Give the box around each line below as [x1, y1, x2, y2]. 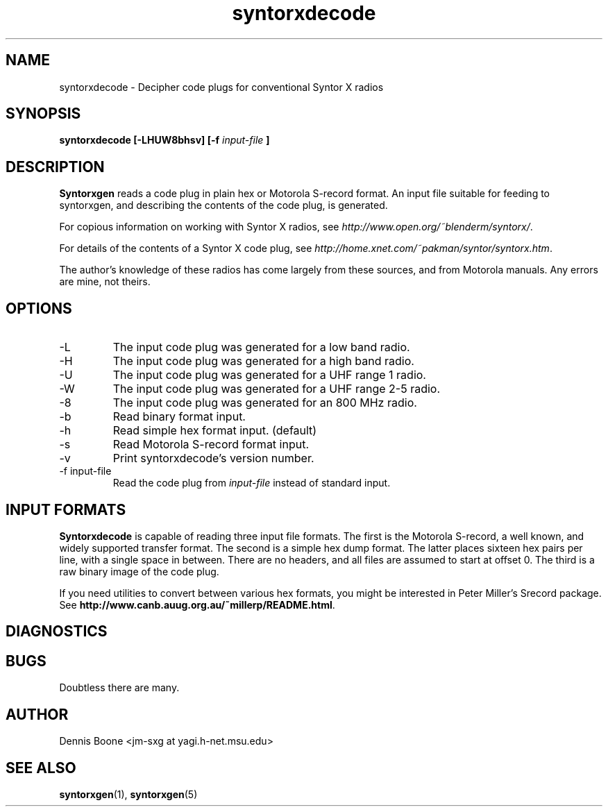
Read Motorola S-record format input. [112, 437, 310, 452]
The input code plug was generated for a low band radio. [112, 340, 410, 355]
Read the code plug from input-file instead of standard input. [112, 477, 391, 489]
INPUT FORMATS [6, 500, 126, 518]
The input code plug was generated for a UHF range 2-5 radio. [112, 382, 441, 396]
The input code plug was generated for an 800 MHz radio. [112, 396, 417, 410]
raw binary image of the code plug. [59, 565, 219, 577]
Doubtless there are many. [59, 682, 180, 694]
